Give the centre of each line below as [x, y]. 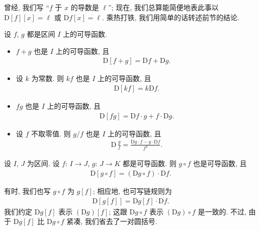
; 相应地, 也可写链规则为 [132, 191]
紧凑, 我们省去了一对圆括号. [112, 221]
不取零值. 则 [51, 133]
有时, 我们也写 [27, 191]
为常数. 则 [48, 78]
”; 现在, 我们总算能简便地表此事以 [163, 7]
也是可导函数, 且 [220, 163]
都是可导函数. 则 [150, 163]
